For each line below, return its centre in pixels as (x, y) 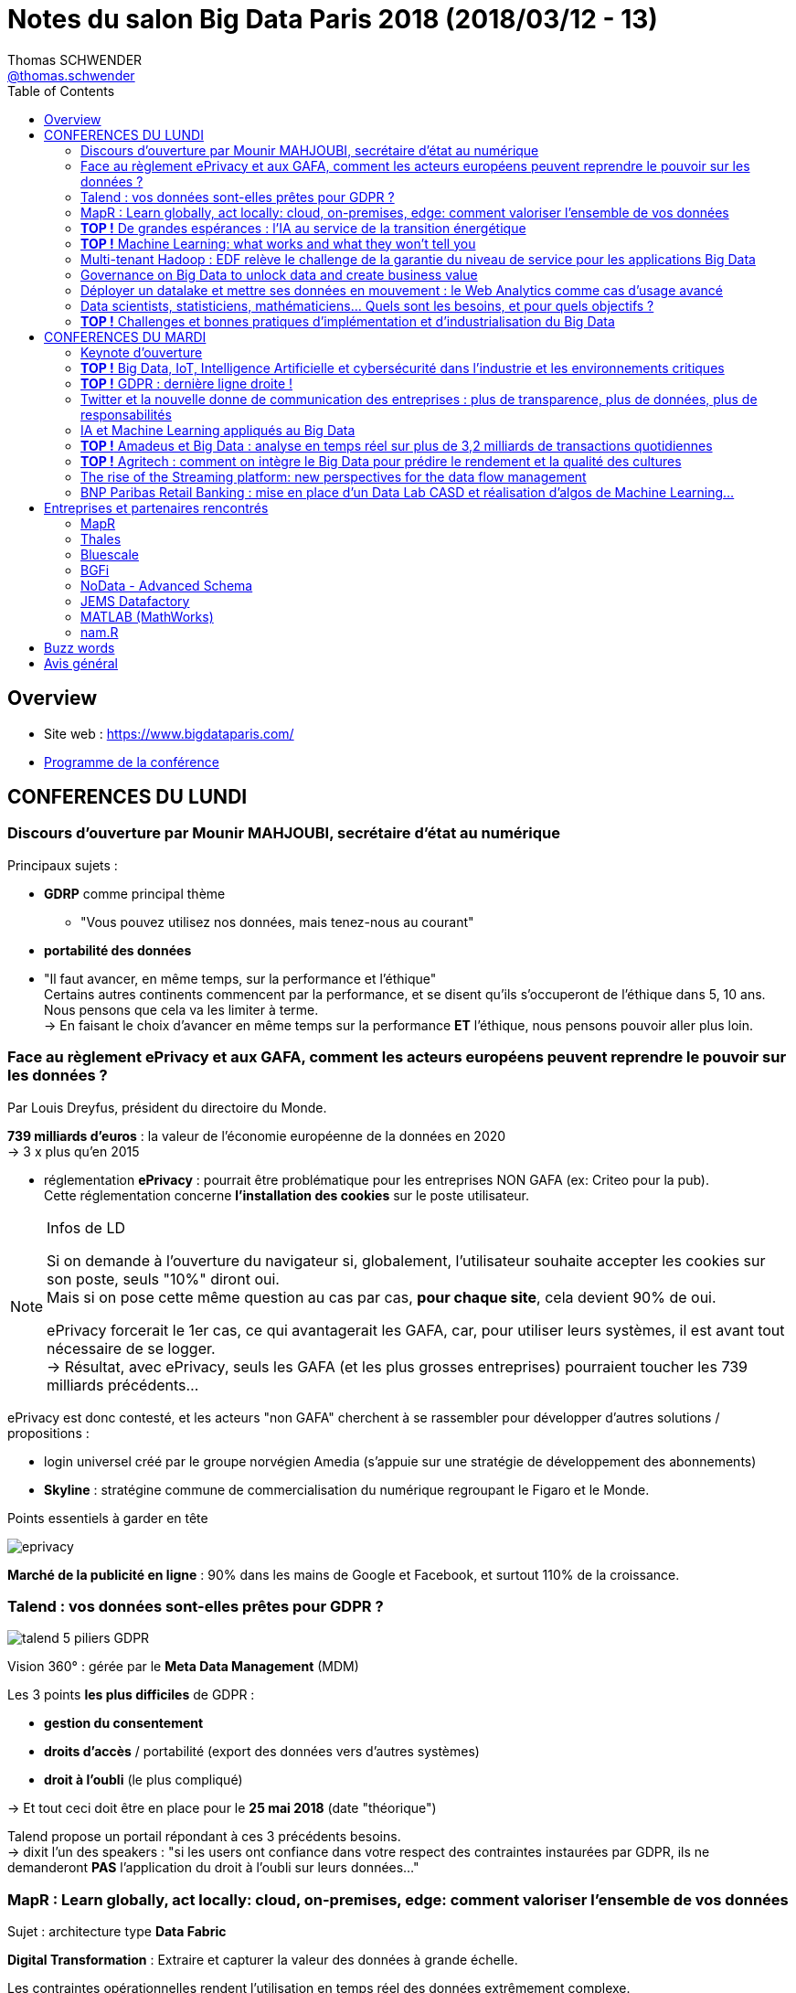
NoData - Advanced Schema (167, 585)
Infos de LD (86, 1227)
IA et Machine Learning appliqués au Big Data (218, 430)
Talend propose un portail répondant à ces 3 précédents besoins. (204, 1837)
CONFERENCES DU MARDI (125, 336)
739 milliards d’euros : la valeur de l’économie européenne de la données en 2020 (257, 1135)
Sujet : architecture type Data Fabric (117, 1932)
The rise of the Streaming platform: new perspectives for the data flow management (334, 476)
